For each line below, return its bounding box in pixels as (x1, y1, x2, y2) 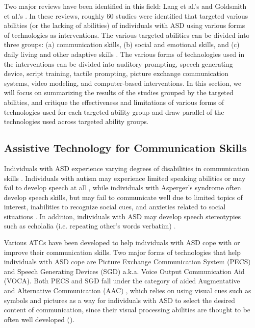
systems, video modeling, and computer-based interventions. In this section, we (4, 77, 241, 88)
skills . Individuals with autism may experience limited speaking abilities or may (4, 173, 246, 183)
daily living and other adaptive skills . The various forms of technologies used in (4, 49, 245, 59)
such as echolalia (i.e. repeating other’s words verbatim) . (4, 221, 176, 231)
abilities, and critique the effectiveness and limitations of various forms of (4, 97, 224, 107)
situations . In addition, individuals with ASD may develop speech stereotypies (4, 211, 241, 221)
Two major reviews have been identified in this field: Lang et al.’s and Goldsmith (4, 1, 247, 11)
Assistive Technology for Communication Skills (4, 140, 247, 155)
